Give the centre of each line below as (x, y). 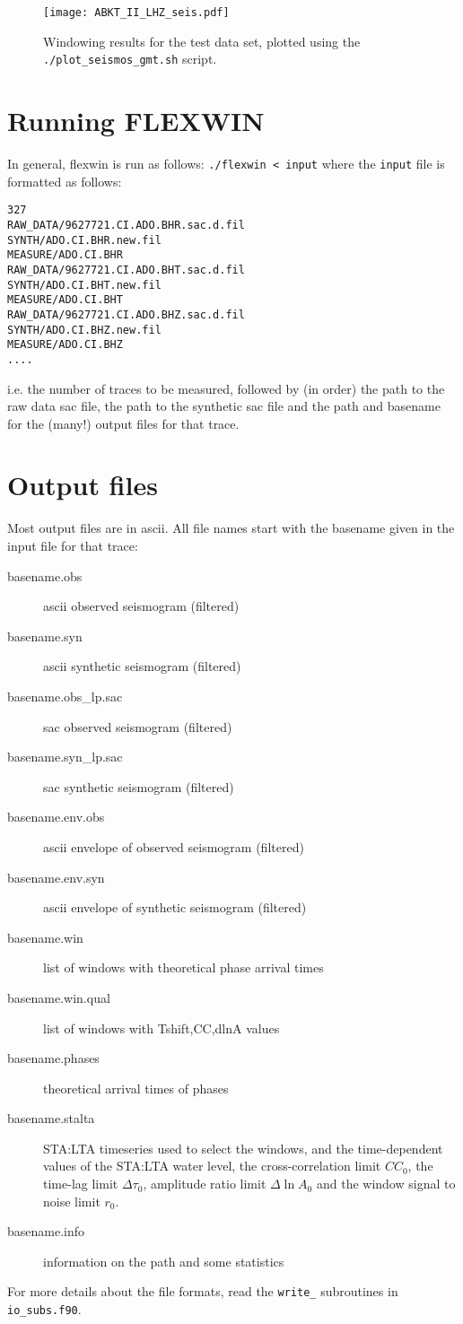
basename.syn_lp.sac (65, 757)
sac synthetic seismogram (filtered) (139, 786)
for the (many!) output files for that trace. (123, 423)
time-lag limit (81, 1184)
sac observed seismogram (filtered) (138, 726)
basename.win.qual (59, 997)
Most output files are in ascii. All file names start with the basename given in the (231, 528)
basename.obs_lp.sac (65, 696)
